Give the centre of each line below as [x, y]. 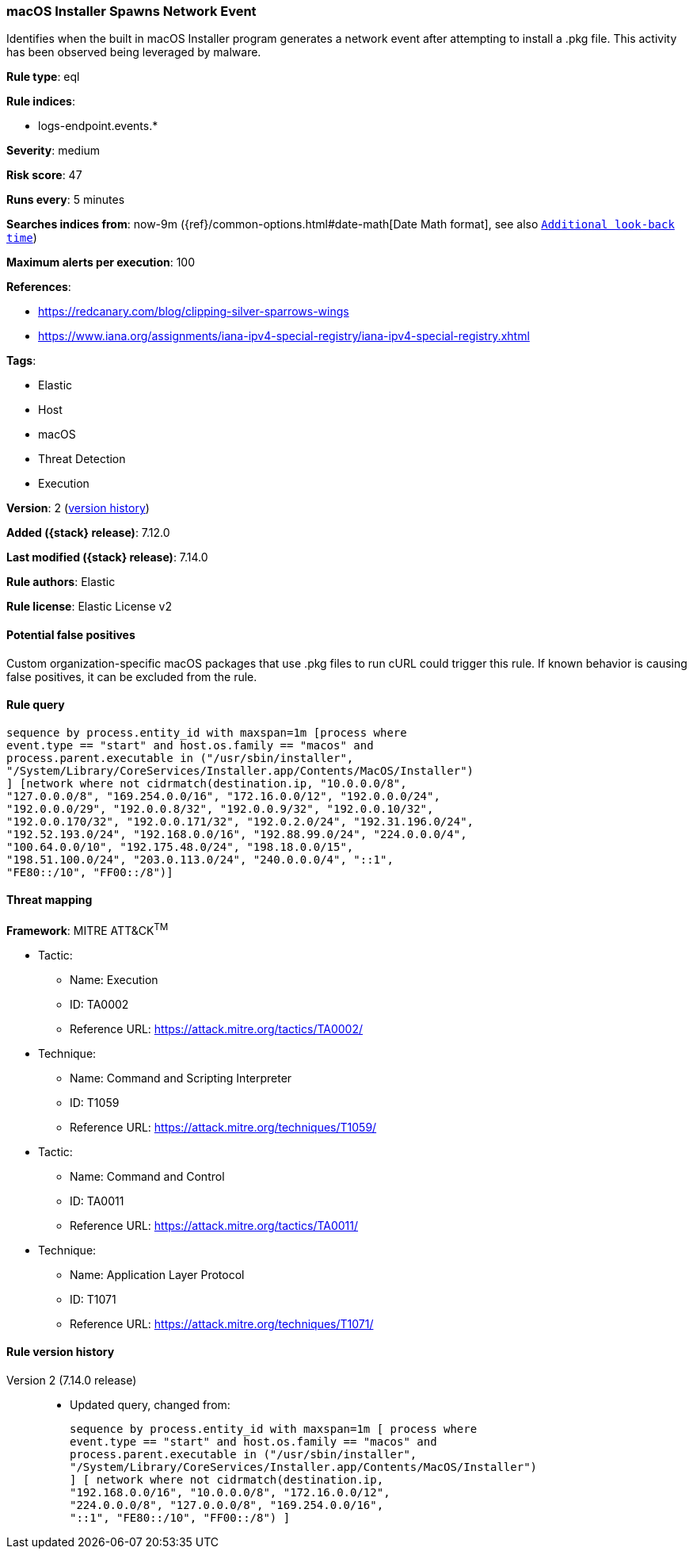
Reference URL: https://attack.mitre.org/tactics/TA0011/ [214, 1225]
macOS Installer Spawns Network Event [131, 11]
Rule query [36, 705]
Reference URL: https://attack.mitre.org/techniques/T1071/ [222, 1323]
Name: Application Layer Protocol [157, 1274]
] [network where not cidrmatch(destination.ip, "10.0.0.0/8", [207, 783]
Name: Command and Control [147, 1176]
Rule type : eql [43, 77]
